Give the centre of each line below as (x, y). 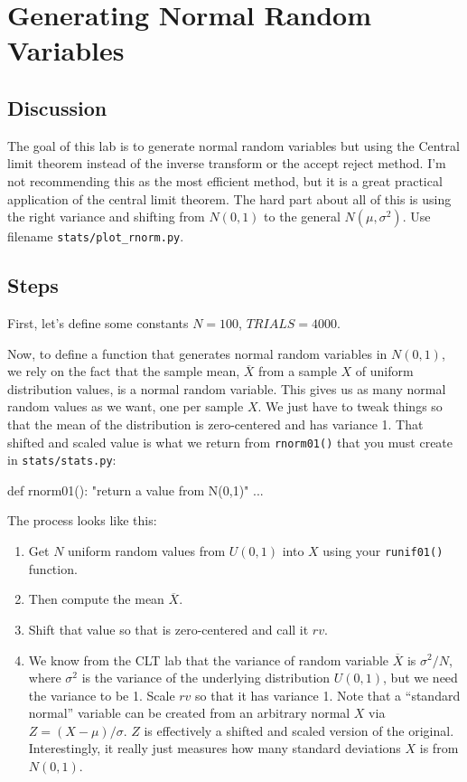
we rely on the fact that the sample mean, (124, 371)
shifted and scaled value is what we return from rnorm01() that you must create (230, 442)
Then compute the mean (96, 599)
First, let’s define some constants (98, 323)
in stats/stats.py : (62, 460)
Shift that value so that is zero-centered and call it (168, 629)
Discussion (57, 107)
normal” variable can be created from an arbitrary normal (189, 713)
